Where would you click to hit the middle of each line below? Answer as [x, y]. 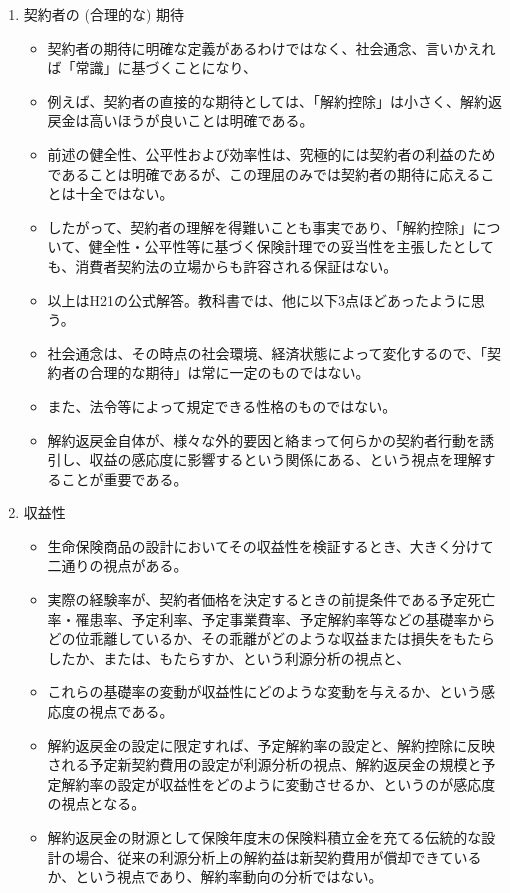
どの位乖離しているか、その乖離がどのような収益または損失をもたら [271, 638]
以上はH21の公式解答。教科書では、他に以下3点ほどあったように [259, 299]
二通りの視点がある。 [117, 565]
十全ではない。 [124, 193]
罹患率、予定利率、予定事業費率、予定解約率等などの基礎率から [285, 618]
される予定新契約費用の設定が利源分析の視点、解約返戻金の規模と [264, 764]
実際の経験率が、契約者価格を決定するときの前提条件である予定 [257, 599]
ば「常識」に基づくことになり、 [152, 67]
